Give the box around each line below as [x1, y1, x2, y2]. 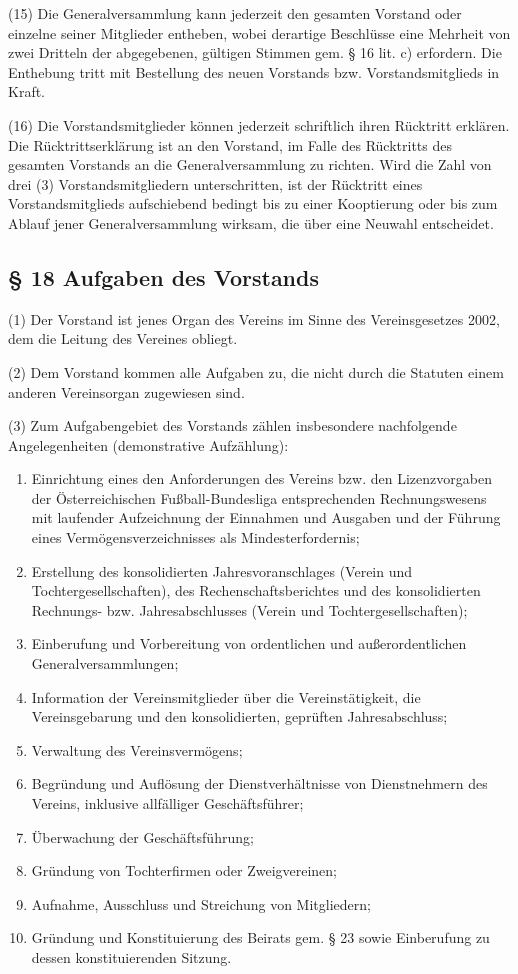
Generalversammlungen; [31, 653, 179, 674]
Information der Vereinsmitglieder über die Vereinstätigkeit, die [31, 686, 421, 707]
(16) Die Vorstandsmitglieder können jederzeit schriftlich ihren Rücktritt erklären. [8, 114, 510, 135]
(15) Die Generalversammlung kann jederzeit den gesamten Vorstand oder [8, 3, 462, 23]
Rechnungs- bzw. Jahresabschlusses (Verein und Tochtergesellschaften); [31, 599, 468, 620]
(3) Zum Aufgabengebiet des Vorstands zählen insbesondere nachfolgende [8, 415, 457, 436]
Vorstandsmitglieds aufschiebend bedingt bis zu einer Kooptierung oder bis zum [8, 193, 498, 214]
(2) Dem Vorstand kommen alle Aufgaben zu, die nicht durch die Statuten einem [8, 361, 504, 382]
